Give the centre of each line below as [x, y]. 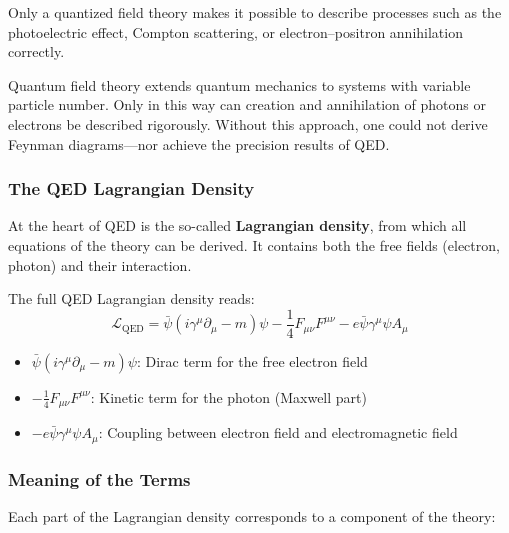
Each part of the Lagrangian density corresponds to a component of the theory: [252, 515]
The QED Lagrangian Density [131, 188]
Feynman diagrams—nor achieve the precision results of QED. [199, 143]
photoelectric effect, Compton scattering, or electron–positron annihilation [235, 31]
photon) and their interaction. [100, 264]
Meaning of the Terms [99, 478]
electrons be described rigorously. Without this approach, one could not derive [248, 123]
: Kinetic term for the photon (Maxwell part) [228, 396]
